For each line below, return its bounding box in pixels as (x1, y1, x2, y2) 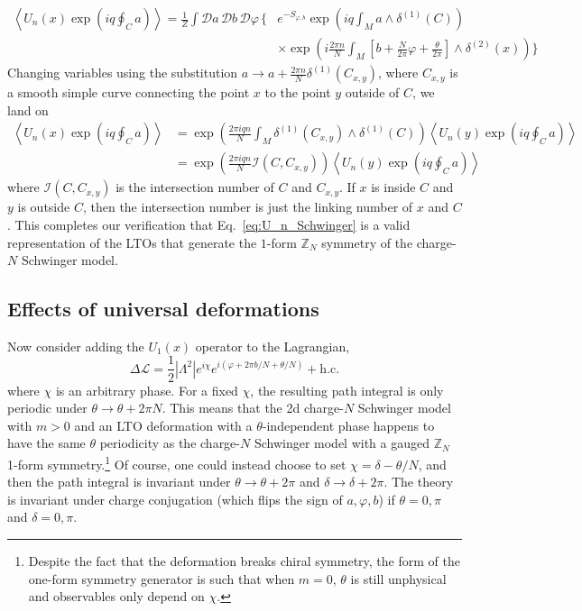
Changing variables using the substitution (7, 63, 238, 82)
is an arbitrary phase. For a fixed (55, 380, 238, 399)
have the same (7, 433, 86, 452)
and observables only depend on (28, 587, 205, 606)
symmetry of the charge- (321, 233, 457, 251)
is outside (17, 197, 70, 216)
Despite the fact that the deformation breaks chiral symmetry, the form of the (28, 551, 460, 570)
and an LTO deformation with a (74, 415, 253, 434)
